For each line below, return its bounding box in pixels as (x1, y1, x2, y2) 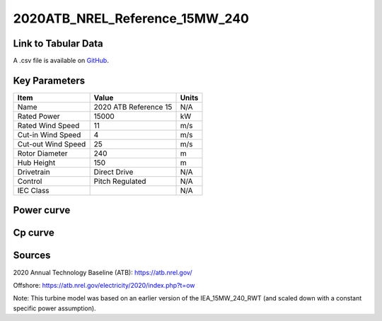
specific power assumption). (13, 304, 96, 313)
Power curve (13, 204, 71, 216)
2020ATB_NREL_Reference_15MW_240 (13, 11, 249, 26)
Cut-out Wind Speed (17, 139, 86, 148)
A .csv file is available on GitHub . (13, 57, 109, 65)
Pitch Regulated (93, 176, 146, 186)
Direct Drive (93, 167, 134, 177)
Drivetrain (17, 167, 50, 177)
